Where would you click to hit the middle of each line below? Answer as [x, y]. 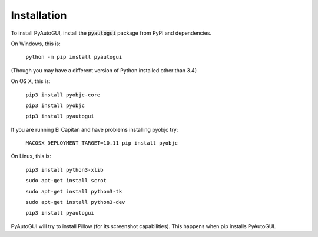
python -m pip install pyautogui [74, 57]
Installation [39, 15]
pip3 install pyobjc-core [63, 95]
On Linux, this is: [31, 156]
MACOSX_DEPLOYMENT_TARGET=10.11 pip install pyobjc [102, 143]
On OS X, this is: [31, 81]
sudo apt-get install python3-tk [74, 191]
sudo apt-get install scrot [66, 181]
